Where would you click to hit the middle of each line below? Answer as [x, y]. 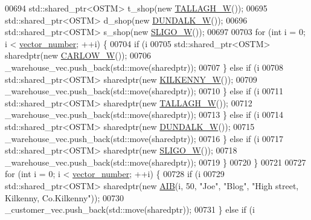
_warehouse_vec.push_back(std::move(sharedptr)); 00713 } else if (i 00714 [144, 115]
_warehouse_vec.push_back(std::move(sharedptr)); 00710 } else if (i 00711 [144, 91]
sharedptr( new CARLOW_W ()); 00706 [78, 55]
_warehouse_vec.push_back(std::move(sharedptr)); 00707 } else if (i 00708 [144, 67]
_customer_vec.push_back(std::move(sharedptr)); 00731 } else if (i [130, 209]
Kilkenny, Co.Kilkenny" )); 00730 [65, 197]
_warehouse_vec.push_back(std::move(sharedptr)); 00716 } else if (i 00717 [144, 138]
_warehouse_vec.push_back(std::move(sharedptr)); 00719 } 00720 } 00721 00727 [155, 162]
